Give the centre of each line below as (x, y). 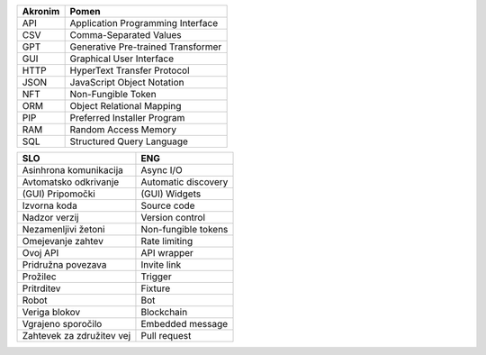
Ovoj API (40, 253)
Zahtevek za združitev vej (76, 336)
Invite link (161, 264)
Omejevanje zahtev (63, 241)
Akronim (41, 11)
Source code (168, 205)
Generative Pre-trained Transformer (146, 47)
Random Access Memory (123, 129)
